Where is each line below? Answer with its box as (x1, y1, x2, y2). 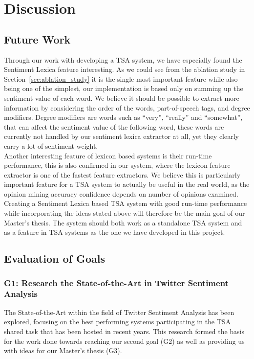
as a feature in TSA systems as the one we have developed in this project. (4, 227, 225, 237)
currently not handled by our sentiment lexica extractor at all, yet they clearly (4, 131, 239, 141)
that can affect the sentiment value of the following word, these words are (4, 121, 224, 132)
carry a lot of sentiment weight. (4, 140, 98, 151)
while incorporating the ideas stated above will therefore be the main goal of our (4, 208, 245, 218)
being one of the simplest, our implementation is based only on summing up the (4, 83, 243, 93)
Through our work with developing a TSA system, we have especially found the (4, 54, 242, 65)
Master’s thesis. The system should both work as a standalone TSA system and (4, 217, 242, 227)
